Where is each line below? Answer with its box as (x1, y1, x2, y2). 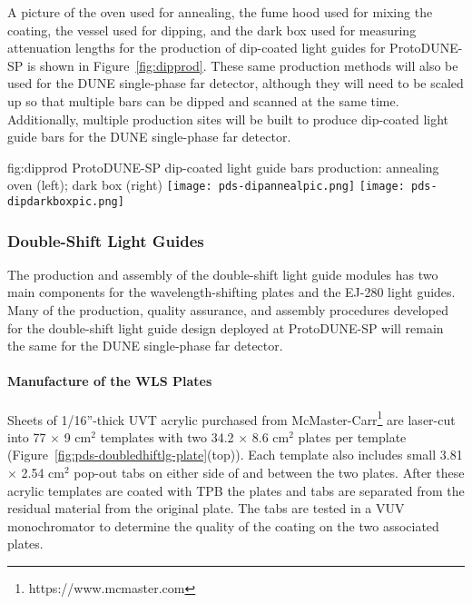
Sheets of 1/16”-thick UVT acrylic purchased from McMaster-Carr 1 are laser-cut (7, 407, 456, 429)
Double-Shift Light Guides (7, 229, 204, 252)
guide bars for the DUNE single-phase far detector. (7, 127, 291, 146)
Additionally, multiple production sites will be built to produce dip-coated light (7, 109, 449, 128)
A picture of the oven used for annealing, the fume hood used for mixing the (7, 3, 433, 21)
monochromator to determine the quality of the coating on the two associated (7, 516, 439, 535)
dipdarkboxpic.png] (7, 195, 124, 208)
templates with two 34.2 (100, 427, 234, 446)
